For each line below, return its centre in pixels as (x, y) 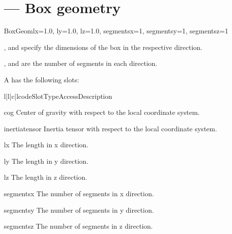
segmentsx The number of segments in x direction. (79, 194)
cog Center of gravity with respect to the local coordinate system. (102, 112)
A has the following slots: (42, 79)
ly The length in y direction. (46, 161)
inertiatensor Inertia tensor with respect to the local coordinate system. (111, 128)
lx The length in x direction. (46, 145)
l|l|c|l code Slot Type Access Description (58, 96)
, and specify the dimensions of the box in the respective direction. (103, 47)
